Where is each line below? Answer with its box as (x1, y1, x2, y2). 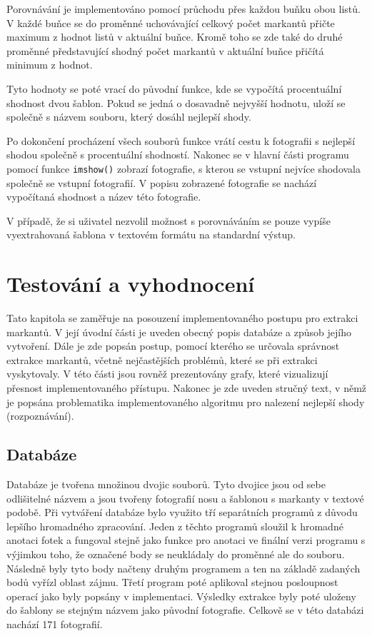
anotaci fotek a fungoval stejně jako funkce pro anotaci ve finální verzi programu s (6, 532, 366, 547)
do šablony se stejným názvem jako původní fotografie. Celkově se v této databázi (6, 602, 364, 617)
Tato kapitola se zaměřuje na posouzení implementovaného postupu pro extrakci (6, 311, 358, 325)
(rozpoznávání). (6, 408, 74, 423)
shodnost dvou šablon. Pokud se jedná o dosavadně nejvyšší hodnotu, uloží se (6, 95, 346, 110)
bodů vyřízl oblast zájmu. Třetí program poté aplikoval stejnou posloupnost (6, 575, 338, 590)
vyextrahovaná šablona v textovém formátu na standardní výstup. (6, 227, 296, 242)
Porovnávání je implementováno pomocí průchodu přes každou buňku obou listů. (6, 1, 361, 16)
